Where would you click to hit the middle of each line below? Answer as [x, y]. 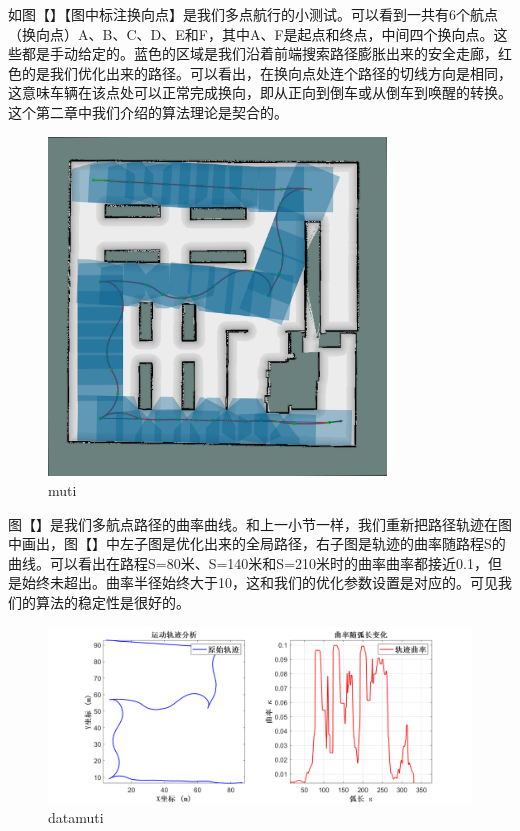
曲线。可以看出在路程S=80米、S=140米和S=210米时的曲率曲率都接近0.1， [248, 562]
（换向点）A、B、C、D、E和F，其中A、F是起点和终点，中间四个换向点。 [251, 33]
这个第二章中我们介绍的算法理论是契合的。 [148, 111]
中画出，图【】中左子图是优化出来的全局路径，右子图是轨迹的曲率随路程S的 [257, 543]
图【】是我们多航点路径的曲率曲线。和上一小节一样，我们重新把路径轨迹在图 [260, 523]
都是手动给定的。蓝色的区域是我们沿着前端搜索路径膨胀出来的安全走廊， [259, 53]
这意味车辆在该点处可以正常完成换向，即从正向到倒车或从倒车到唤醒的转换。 [260, 92]
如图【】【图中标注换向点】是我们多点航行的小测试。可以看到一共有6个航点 [253, 14]
